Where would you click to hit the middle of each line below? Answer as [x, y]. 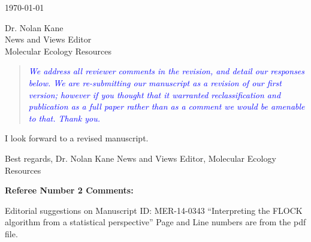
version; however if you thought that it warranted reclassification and [155, 94]
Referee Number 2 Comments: [69, 190]
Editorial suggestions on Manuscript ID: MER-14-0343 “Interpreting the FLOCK [154, 210]
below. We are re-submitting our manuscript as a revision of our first [155, 82]
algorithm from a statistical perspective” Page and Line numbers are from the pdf [155, 222]
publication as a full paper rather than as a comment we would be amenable [167, 106]
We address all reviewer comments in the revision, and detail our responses [167, 71]
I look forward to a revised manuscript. [77, 138]
